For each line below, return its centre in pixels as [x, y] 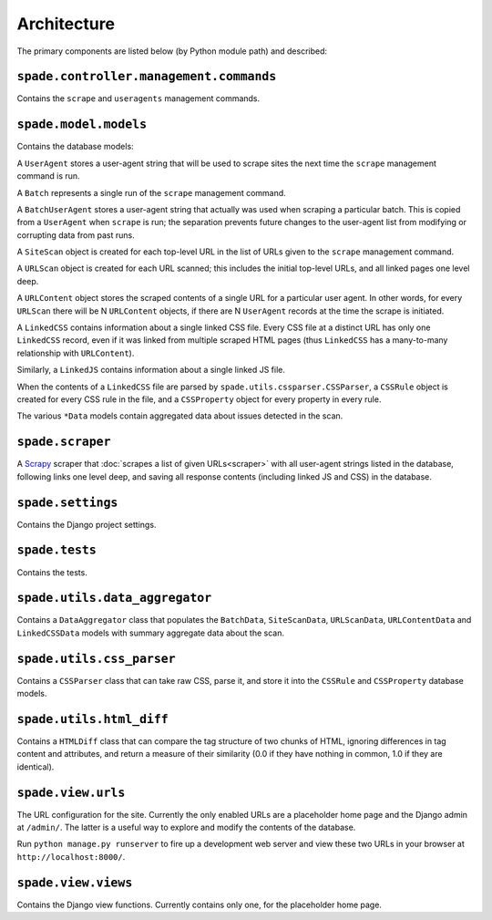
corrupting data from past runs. [76, 235]
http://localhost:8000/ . [71, 856]
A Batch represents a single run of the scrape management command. [151, 192]
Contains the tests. [52, 572]
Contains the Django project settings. [87, 524]
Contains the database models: [75, 147]
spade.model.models [82, 124]
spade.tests [57, 550]
